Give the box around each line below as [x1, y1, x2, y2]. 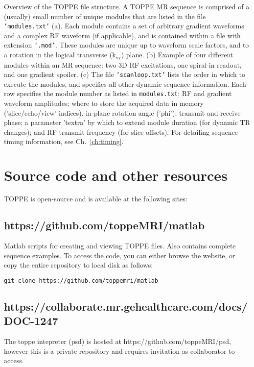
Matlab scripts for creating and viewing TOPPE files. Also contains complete [4, 240, 236, 250]
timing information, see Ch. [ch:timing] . [4, 136, 124, 147]
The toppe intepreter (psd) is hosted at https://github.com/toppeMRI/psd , [4, 336, 231, 346]
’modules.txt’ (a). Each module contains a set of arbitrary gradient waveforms [4, 21, 244, 31]
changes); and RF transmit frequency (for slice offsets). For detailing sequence [4, 126, 238, 137]
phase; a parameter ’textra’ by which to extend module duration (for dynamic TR [4, 117, 250, 127]
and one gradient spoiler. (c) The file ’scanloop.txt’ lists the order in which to [4, 69, 246, 79]
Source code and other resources [4, 165, 228, 185]
